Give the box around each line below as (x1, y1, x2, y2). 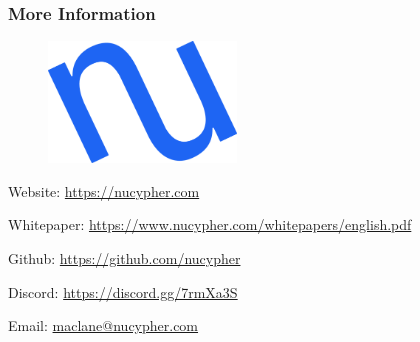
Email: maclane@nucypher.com (8, 315, 199, 336)
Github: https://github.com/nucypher (8, 247, 241, 268)
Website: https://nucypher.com (8, 180, 200, 201)
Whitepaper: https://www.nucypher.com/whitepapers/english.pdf (8, 214, 412, 235)
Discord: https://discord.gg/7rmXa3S (8, 281, 238, 302)
